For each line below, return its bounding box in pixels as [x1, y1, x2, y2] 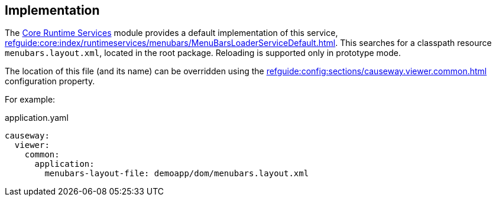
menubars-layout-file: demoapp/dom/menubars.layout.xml [44, 169, 309, 179]
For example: [5, 94, 56, 105]
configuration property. [5, 76, 95, 87]
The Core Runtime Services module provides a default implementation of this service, [5, 28, 338, 38]
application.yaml [5, 113, 69, 123]
